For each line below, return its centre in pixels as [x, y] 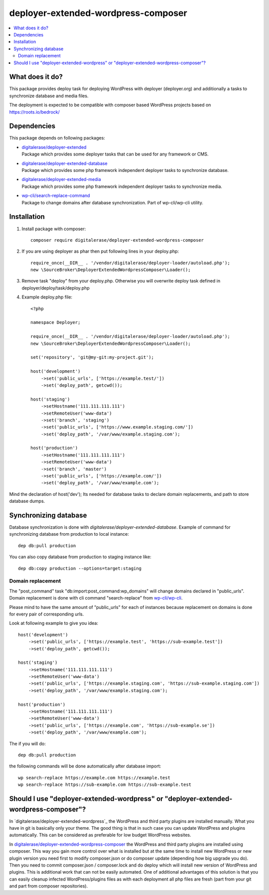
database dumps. [27, 501]
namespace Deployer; [56, 322]
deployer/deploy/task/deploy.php [56, 288]
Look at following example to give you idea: [54, 623]
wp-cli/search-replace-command [56, 196]
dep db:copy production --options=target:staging [80, 568]
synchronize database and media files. [49, 96]
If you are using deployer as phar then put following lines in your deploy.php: [100, 251]
